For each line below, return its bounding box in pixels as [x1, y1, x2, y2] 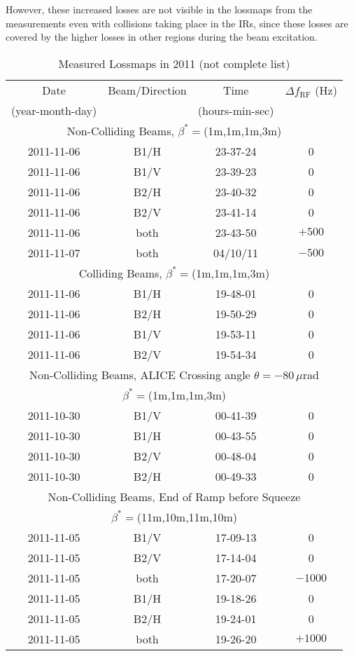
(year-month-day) [11, 102, 97, 118]
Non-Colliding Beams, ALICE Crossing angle [29, 366, 250, 383]
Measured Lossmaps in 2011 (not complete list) [58, 55, 290, 71]
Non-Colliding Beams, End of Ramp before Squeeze [48, 488, 301, 505]
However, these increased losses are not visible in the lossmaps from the [6, 2, 313, 16]
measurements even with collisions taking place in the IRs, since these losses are [6, 15, 348, 30]
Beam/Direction [108, 81, 187, 98]
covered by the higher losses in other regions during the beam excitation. [6, 29, 318, 44]
